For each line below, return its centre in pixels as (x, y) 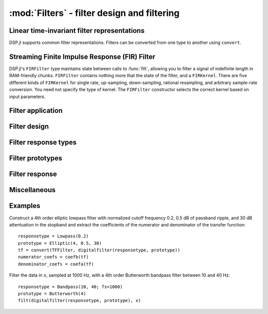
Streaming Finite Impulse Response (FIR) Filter (82, 56)
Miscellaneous (32, 190)
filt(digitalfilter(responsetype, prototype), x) (80, 301)
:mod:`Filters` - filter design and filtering (94, 13)
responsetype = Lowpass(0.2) (53, 236)
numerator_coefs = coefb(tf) (53, 257)
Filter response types (43, 143)
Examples (25, 206)
